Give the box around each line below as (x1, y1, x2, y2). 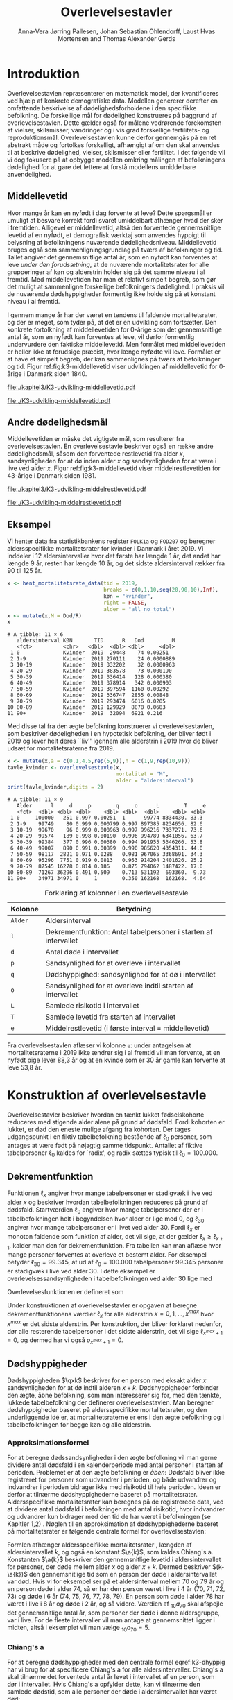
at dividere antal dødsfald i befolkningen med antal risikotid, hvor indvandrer (7, 1505, 225, 1513)
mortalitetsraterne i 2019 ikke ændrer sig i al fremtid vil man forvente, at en (7, 1048, 221, 1056)
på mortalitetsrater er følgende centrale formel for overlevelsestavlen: (7, 1527, 207, 1536)
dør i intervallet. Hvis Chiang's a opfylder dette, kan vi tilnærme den (7, 1680, 201, 1689)
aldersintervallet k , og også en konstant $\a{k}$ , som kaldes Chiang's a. (7, 1548, 214, 1556)
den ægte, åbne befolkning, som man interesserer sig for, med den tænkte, (7, 1391, 222, 1400)
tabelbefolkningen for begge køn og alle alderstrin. (7, 1420, 152, 1429)
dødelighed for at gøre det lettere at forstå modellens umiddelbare (7, 162, 196, 171)
